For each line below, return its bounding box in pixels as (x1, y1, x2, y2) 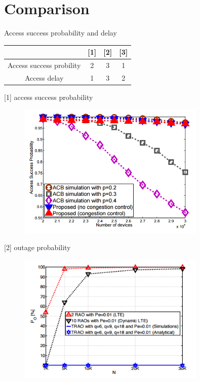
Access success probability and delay (4, 27, 117, 38)
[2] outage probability (4, 242, 71, 253)
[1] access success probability (4, 92, 93, 102)
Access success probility (8, 60, 81, 71)
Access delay (24, 72, 64, 83)
